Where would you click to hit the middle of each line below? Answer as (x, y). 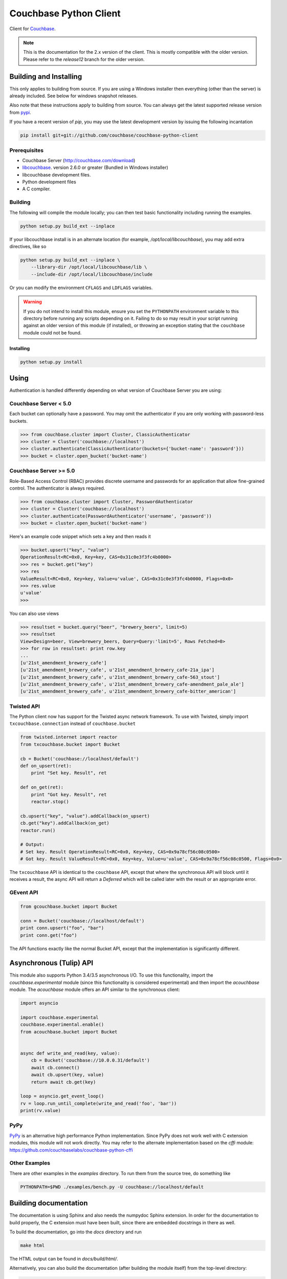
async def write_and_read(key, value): (70, 1053)
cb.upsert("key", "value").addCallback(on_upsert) (85, 816)
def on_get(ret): (42, 787)
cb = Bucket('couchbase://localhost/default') (80, 759)
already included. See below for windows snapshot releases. (73, 96)
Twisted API (25, 706)
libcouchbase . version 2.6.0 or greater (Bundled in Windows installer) (95, 168)
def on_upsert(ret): (46, 766)
